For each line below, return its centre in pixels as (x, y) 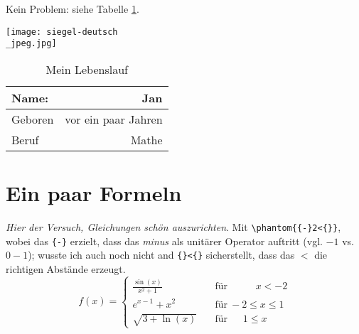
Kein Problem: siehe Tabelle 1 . (73, 9)
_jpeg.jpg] (31, 44)
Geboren (33, 119)
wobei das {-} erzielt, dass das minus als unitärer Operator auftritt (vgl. (164, 241)
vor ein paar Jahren (114, 119)
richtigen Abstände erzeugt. (66, 269)
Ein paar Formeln (94, 193)
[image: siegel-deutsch (62, 32)
